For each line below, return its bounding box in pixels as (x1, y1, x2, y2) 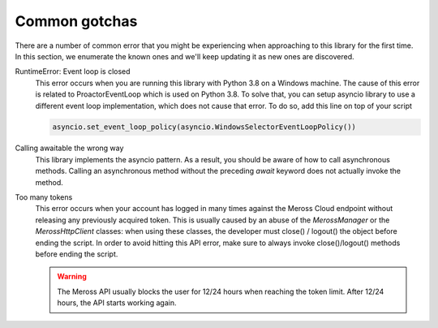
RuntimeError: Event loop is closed (15, 67, 131, 76)
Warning (57, 272, 87, 282)
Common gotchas (15, 12, 138, 30)
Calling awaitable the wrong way (15, 143, 124, 153)
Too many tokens (15, 192, 73, 202)
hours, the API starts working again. (57, 298, 177, 308)
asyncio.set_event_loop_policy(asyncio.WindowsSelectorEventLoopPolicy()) (52, 123, 357, 132)
